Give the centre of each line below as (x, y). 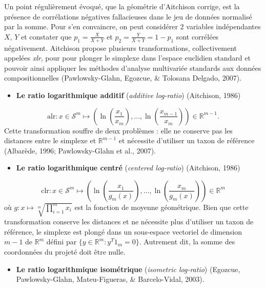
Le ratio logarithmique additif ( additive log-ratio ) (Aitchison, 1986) (128, 95)
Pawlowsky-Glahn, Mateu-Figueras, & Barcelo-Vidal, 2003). (110, 279)
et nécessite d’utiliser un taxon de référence (187, 140)
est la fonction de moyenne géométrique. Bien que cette (161, 207)
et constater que (46, 36)
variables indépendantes (223, 26)
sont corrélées (197, 36)
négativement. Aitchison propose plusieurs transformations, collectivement (121, 47)
